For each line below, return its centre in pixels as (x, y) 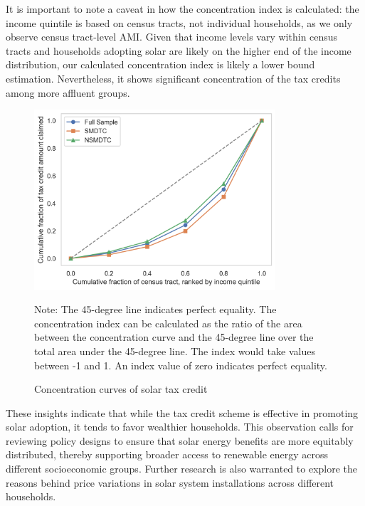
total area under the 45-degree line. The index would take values (175, 350)
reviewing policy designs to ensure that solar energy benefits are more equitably (180, 440)
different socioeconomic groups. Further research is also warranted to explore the (182, 469)
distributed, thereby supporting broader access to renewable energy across (167, 454)
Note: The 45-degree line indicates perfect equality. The (155, 309)
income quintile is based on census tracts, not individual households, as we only (179, 22)
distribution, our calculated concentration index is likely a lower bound (160, 64)
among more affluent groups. (68, 92)
